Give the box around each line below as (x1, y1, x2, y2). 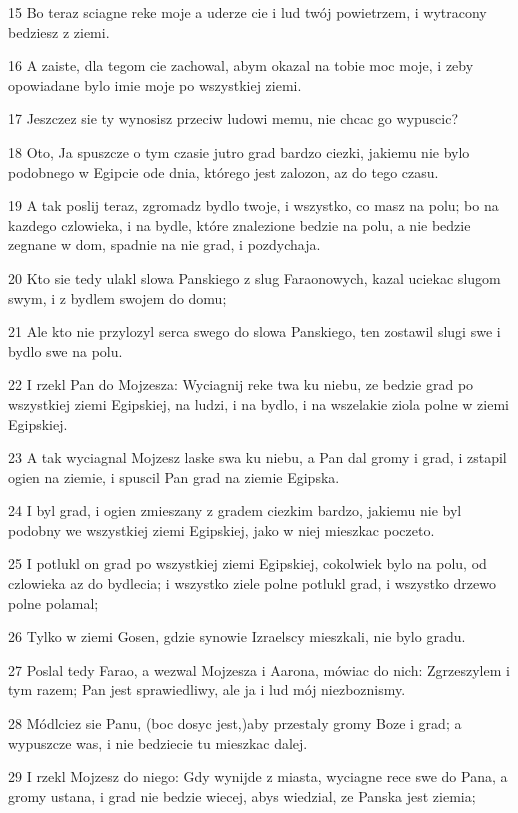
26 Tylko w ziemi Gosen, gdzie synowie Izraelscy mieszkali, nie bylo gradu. (8, 626, 466, 647)
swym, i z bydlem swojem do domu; (8, 287, 227, 308)
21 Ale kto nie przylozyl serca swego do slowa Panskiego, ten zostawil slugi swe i (8, 321, 501, 342)
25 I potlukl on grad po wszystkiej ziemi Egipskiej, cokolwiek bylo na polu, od (8, 553, 487, 574)
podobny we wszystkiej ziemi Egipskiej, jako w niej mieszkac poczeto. (8, 519, 435, 540)
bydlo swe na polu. (8, 340, 123, 361)
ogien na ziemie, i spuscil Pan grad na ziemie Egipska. (8, 466, 340, 487)
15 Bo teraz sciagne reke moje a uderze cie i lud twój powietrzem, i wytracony (8, 2, 487, 22)
